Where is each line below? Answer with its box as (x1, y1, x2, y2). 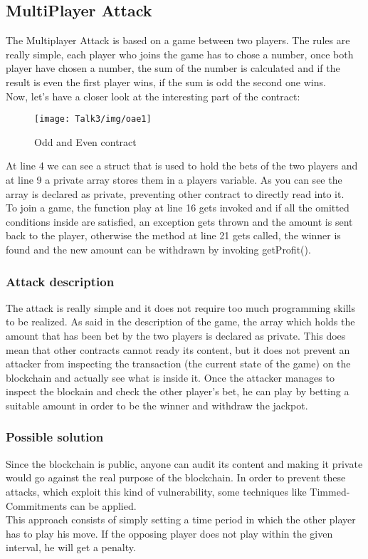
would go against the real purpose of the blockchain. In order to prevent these (6, 470, 346, 485)
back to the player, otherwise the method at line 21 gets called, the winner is (6, 228, 341, 243)
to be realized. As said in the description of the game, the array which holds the (6, 314, 355, 329)
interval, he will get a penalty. (6, 540, 136, 555)
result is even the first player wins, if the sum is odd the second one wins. (6, 74, 326, 89)
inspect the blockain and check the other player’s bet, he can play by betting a (6, 384, 349, 399)
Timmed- (310, 484, 350, 498)
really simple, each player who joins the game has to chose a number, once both (6, 46, 354, 61)
